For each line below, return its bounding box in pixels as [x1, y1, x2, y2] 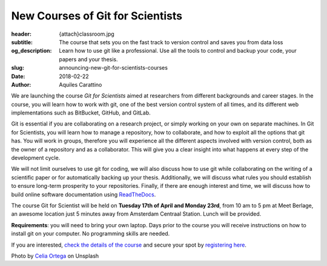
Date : [11, 73, 25, 80]
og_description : [11, 47, 52, 55]
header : [11, 30, 31, 38]
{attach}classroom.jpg [59, 30, 114, 38]
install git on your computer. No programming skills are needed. [11, 230, 170, 238]
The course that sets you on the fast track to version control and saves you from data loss [59, 38, 283, 45]
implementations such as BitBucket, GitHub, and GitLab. [11, 109, 151, 116]
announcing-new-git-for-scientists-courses [59, 64, 168, 71]
